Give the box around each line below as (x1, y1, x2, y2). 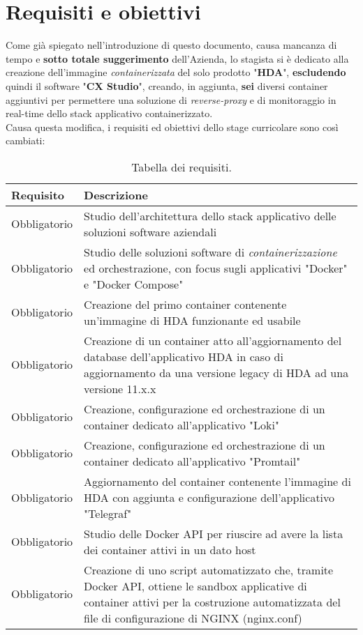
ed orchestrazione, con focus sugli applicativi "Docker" (84, 259, 348, 276)
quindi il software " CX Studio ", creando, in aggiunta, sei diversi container (6, 78, 328, 93)
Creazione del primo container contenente (84, 296, 287, 312)
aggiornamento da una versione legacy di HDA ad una (84, 364, 349, 381)
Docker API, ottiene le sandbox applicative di (84, 577, 307, 594)
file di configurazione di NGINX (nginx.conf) (84, 609, 302, 626)
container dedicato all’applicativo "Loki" (84, 416, 279, 433)
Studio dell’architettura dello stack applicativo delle (84, 207, 336, 224)
